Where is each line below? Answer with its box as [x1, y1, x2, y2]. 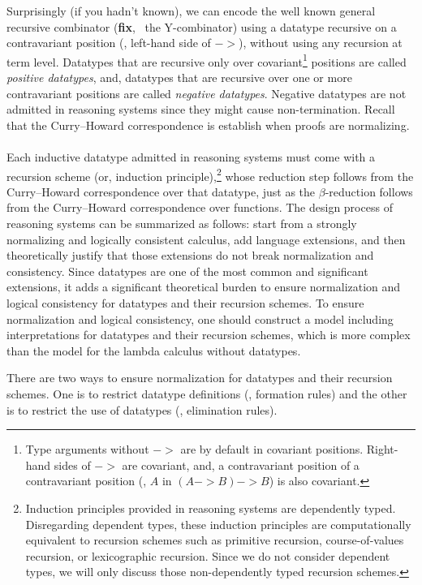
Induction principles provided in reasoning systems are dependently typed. [25, 499, 396, 516]
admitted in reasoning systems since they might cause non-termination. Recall [6, 101, 395, 118]
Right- [366, 441, 398, 458]
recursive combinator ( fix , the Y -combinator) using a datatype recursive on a [6, 18, 397, 35]
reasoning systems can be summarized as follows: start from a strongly [6, 215, 357, 232]
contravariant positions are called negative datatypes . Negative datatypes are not [6, 84, 407, 101]
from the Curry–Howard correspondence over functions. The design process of [6, 199, 393, 216]
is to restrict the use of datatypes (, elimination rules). [6, 401, 278, 418]
